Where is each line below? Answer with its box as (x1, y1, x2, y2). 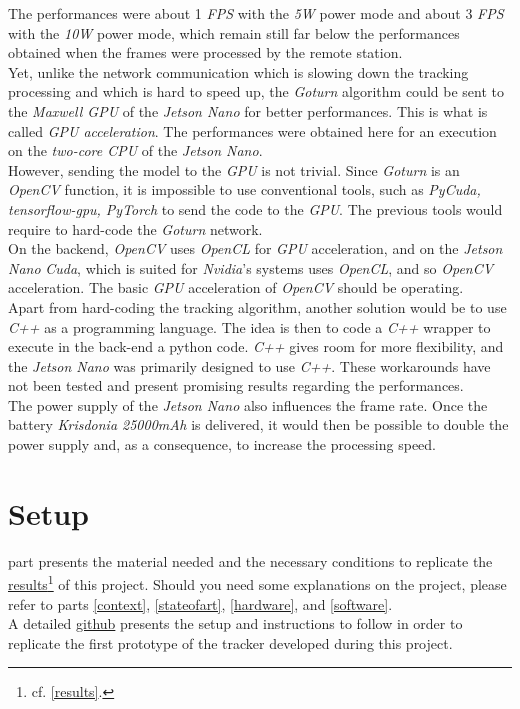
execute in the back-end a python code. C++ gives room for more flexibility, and (8, 336, 504, 357)
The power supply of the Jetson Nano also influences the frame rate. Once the (8, 394, 488, 415)
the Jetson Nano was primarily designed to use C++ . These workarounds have (8, 355, 491, 376)
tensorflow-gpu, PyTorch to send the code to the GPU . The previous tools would (8, 198, 503, 219)
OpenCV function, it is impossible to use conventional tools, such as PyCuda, (8, 179, 481, 200)
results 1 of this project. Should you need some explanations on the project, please (8, 571, 507, 595)
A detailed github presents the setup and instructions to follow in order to (8, 613, 463, 634)
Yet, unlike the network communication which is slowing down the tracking (8, 61, 469, 82)
